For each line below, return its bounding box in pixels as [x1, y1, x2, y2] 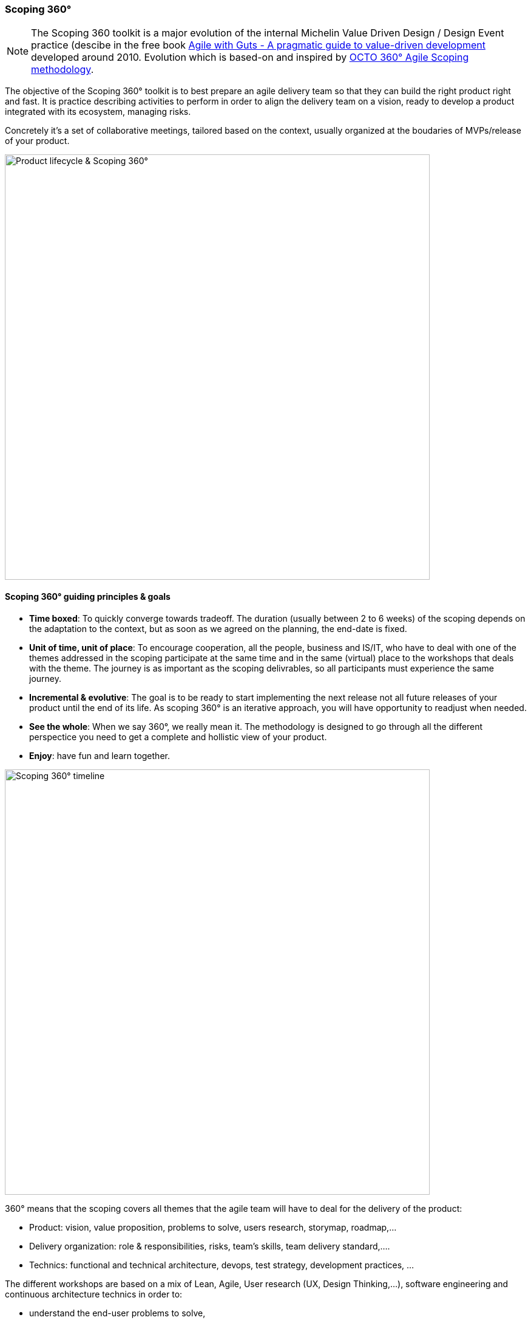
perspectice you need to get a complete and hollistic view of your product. [29, 731, 327, 742]
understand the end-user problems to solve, [29, 1307, 206, 1318]
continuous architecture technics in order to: [5, 1288, 183, 1299]
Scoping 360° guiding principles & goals [5, 591, 171, 602]
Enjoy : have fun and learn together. [29, 750, 170, 761]
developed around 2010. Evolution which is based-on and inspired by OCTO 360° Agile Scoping [31, 51, 469, 64]
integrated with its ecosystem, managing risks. [5, 106, 191, 117]
